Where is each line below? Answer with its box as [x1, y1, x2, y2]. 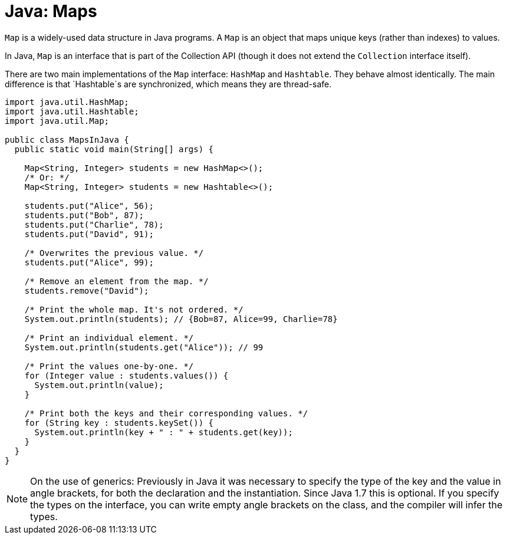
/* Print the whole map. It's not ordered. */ [24, 304, 243, 314]
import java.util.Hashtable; [5, 106, 139, 116]
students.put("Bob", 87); [24, 210, 144, 220]
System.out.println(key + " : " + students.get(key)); [34, 427, 293, 437]
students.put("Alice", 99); [24, 257, 154, 267]
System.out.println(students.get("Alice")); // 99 [24, 342, 264, 352]
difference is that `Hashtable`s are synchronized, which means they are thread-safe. [5, 78, 332, 89]
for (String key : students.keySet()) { [24, 418, 214, 428]
